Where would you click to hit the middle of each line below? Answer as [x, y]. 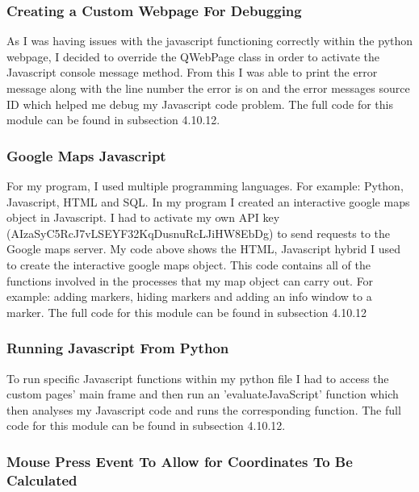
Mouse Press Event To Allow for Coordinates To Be [180, 461]
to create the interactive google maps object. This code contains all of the [189, 264]
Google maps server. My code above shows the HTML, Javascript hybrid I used [203, 249]
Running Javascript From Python [118, 348]
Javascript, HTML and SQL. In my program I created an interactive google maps [208, 201]
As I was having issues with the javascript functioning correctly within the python [210, 41]
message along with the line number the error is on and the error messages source [208, 88]
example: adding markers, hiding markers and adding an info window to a [189, 296]
